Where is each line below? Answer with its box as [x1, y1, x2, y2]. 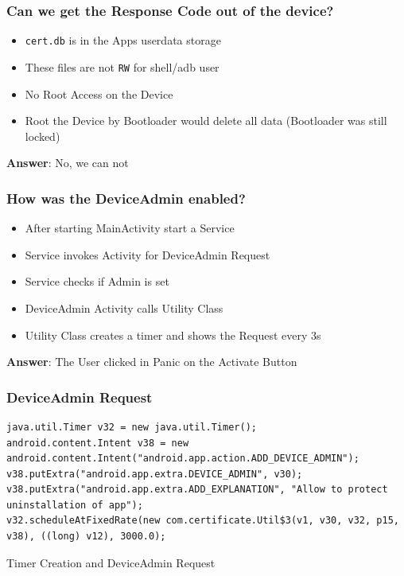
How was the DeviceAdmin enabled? [6, 188, 246, 208]
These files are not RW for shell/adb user [25, 58, 219, 75]
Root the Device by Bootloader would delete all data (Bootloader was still [25, 112, 387, 129]
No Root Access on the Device [25, 85, 173, 102]
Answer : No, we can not [6, 154, 129, 171]
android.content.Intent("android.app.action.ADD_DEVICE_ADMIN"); [6, 453, 359, 465]
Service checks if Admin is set [25, 273, 169, 290]
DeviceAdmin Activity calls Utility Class [25, 299, 223, 316]
